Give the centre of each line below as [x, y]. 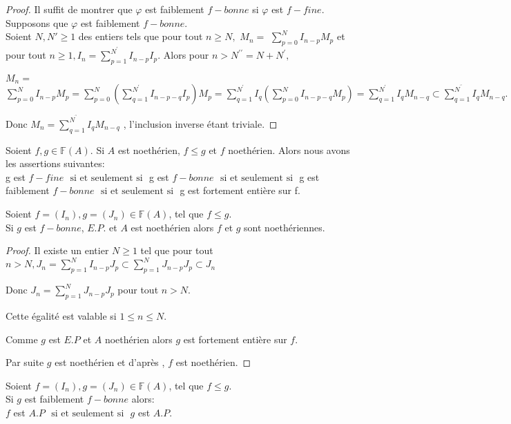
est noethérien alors [172, 227]
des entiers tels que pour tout [141, 36]
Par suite [25, 362]
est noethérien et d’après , [110, 362]
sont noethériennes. [285, 227]
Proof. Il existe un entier [57, 250]
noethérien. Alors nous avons [289, 150]
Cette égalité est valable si [61, 315]
